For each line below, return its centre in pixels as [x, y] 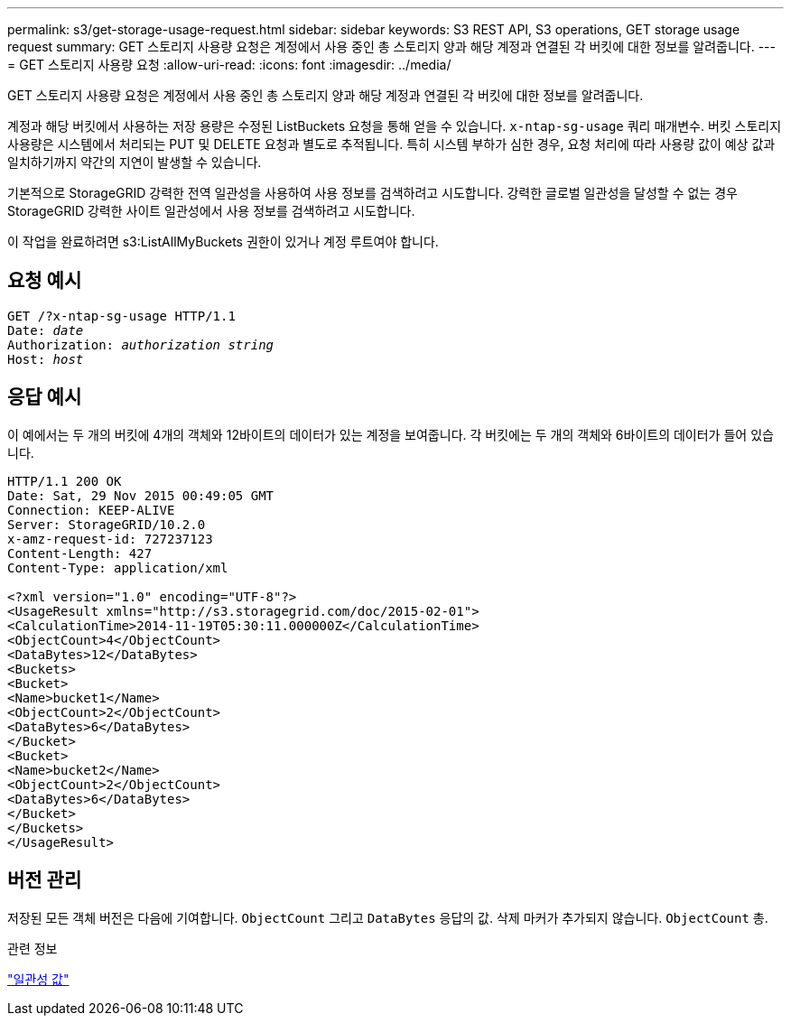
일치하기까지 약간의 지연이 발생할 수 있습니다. [135, 162]
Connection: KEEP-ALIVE [91, 510]
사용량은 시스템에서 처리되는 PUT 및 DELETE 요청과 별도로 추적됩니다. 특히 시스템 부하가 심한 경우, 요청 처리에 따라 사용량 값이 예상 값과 [391, 144]
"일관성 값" [38, 979]
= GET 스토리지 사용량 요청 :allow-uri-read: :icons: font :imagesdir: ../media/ [229, 65]
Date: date [46, 330]
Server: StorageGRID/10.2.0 [107, 524]
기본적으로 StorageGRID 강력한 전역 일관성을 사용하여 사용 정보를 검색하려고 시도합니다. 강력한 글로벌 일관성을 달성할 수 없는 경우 [372, 193]
